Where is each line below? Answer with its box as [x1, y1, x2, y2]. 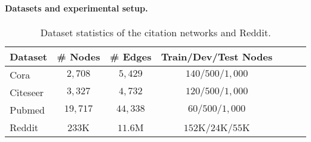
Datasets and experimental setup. [5, 1, 148, 14]
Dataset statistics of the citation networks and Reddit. [40, 25, 271, 39]
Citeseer [10, 85, 44, 99]
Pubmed [10, 102, 45, 117]
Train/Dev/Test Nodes [161, 49, 273, 63]
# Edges [110, 49, 152, 63]
